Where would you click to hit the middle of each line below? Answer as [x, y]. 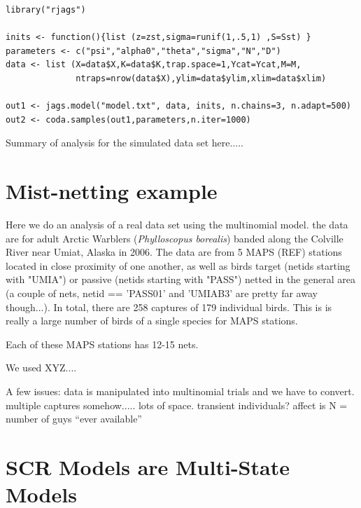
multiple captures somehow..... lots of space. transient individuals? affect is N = [177, 405]
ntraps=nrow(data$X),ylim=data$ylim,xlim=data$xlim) [201, 78]
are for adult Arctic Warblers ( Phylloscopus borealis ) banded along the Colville [175, 238]
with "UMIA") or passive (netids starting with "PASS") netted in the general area [180, 279]
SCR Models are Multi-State [148, 466]
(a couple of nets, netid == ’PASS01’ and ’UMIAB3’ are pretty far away [162, 293]
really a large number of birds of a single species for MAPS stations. [152, 321]
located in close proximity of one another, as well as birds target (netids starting [178, 265]
